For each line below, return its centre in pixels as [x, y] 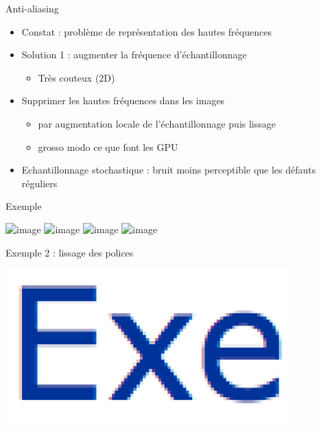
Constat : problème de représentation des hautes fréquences [146, 31]
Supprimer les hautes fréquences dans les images [123, 100]
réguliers [39, 183]
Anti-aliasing [32, 8]
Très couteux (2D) [76, 77]
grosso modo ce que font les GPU [108, 146]
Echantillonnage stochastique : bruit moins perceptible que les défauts [169, 170]
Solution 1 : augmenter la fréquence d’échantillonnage [134, 55]
